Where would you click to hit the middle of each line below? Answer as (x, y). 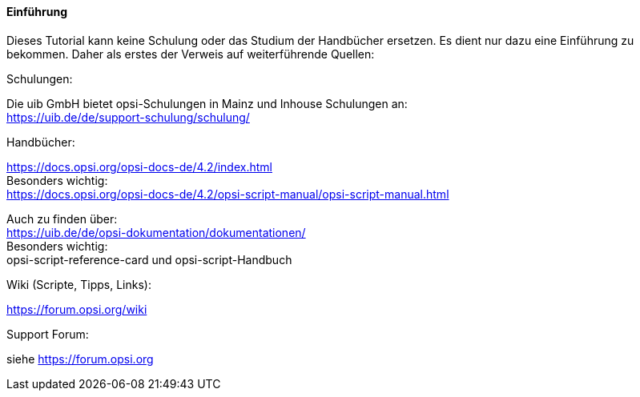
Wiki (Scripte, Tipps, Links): (79, 284)
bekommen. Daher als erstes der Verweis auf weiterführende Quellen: (191, 54)
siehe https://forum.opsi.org (80, 359)
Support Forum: (48, 334)
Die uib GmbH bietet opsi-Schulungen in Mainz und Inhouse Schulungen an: (207, 103)
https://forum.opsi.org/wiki (77, 309)
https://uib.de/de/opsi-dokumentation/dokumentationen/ (156, 232)
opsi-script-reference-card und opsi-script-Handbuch (149, 259)
